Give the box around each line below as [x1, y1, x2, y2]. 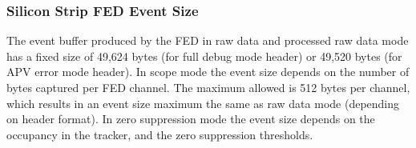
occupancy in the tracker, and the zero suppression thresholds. [6, 126, 313, 142]
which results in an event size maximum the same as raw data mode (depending [6, 94, 400, 111]
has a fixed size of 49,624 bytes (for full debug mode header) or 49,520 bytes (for [6, 47, 402, 64]
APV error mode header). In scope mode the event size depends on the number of [6, 63, 410, 80]
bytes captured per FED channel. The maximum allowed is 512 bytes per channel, [6, 79, 410, 95]
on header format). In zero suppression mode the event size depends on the [6, 110, 375, 127]
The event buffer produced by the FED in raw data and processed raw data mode [6, 32, 409, 49]
